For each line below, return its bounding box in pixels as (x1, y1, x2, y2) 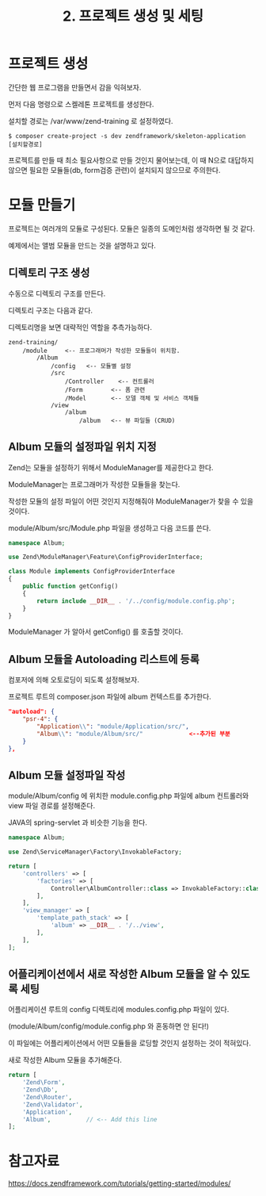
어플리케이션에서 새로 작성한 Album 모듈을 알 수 (8, 967, 229, 980)
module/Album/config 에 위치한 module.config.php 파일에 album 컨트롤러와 (8, 791, 249, 801)
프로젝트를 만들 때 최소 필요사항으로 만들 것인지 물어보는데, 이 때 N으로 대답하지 (8, 155, 254, 165)
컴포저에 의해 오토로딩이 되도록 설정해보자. (8, 675, 140, 684)
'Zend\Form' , (22, 1079, 66, 1087)
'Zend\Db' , (22, 1086, 59, 1094)
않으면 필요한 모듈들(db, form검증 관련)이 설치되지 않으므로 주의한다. (8, 165, 221, 174)
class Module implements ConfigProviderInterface (8, 568, 176, 576)
